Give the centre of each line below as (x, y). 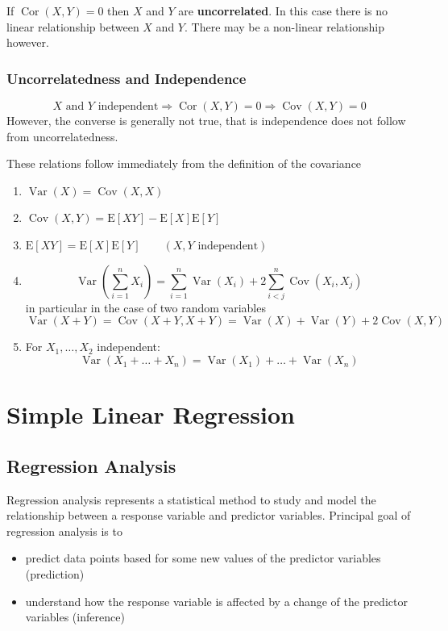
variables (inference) (75, 617)
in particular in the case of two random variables (145, 307)
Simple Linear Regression (151, 414)
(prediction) (55, 574)
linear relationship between (73, 26)
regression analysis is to (64, 531)
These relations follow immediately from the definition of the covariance (184, 163)
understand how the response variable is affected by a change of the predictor (216, 601)
